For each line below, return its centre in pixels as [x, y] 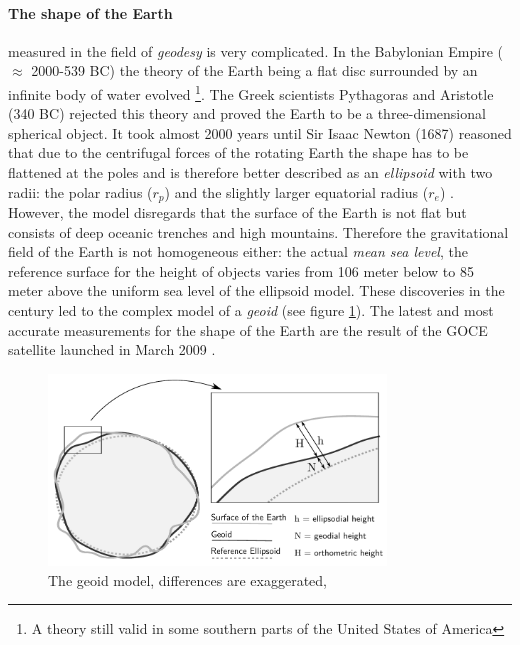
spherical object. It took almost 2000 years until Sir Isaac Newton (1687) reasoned [260, 132]
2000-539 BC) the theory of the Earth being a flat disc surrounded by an [254, 70]
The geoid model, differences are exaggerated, [187, 579]
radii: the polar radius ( [80, 191]
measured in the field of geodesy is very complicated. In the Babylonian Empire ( [255, 50]
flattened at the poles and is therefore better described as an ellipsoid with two [250, 172]
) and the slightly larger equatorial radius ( [296, 191]
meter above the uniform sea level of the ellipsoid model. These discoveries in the [256, 290]
